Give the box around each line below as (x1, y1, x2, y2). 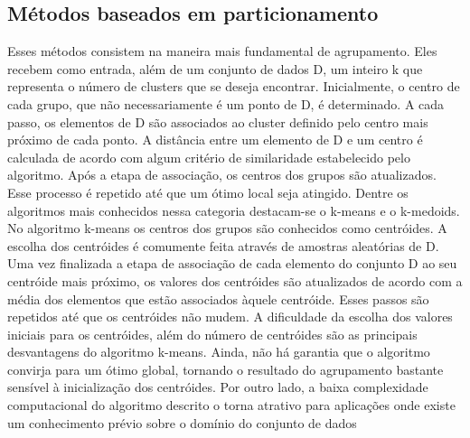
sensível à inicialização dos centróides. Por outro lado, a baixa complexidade (7, 377, 428, 396)
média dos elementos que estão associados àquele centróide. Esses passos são (7, 289, 429, 308)
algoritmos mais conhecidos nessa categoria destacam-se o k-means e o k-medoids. (7, 200, 460, 219)
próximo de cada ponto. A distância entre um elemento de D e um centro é (7, 130, 423, 149)
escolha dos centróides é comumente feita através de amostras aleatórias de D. (7, 236, 439, 255)
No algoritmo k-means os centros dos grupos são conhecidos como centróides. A (7, 219, 447, 238)
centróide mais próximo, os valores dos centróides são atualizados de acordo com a (7, 271, 463, 290)
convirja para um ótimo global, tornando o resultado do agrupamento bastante (7, 359, 444, 378)
